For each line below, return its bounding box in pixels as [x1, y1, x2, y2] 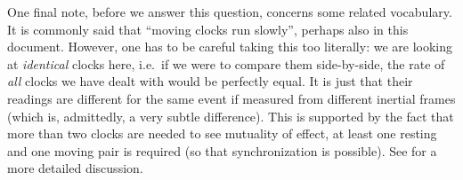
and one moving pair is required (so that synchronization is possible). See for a [7, 141, 437, 160]
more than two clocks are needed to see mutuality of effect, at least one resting [7, 124, 437, 143]
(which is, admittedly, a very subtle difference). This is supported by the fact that [7, 106, 454, 125]
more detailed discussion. [7, 159, 143, 177]
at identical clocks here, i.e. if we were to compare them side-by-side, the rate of [7, 54, 445, 73]
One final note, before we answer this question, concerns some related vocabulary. [7, 3, 452, 20]
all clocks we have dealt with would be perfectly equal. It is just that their [7, 72, 413, 90]
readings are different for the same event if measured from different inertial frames [7, 89, 456, 107]
